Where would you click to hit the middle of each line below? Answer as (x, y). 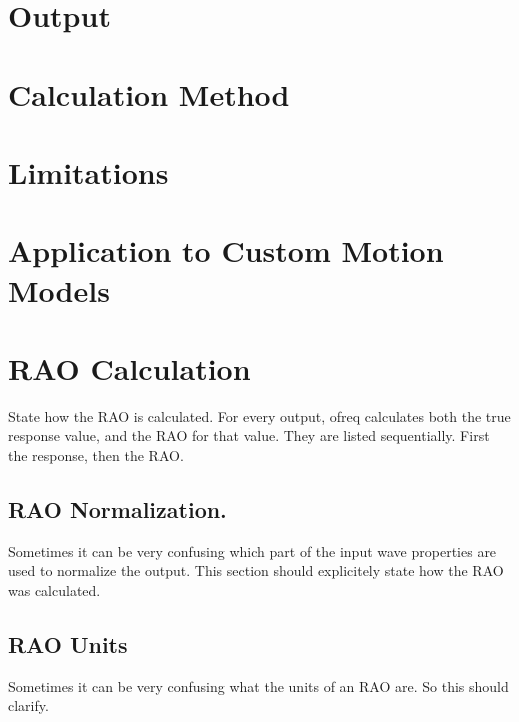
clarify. (28, 705)
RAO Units (68, 643)
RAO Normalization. (117, 508)
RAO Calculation (129, 367)
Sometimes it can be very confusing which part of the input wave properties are (252, 550)
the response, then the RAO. (96, 455)
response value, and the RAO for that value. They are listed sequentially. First (249, 435)
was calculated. (54, 589)
